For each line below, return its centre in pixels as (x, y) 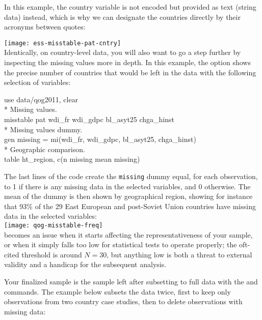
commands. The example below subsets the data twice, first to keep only (117, 291)
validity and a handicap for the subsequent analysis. (85, 264)
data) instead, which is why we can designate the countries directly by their (122, 17)
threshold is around (52, 254)
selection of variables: (37, 82)
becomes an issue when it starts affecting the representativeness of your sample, (128, 234)
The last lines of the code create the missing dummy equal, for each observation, (131, 176)
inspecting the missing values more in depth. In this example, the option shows (127, 62)
